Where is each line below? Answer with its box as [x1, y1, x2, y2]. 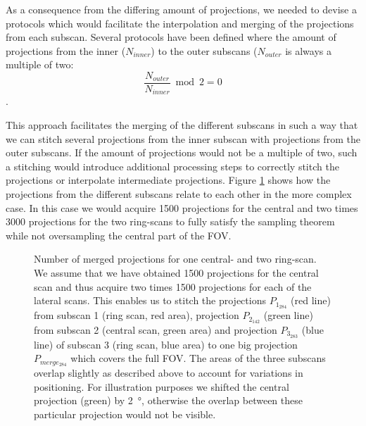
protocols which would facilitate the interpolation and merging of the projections [6, 15, 354, 30]
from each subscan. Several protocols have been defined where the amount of [6, 30, 336, 44]
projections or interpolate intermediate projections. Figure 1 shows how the [6, 173, 331, 187]
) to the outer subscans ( [151, 43, 258, 58]
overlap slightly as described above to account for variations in [34, 365, 303, 380]
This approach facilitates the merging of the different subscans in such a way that [6, 118, 358, 132]
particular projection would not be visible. [34, 407, 216, 422]
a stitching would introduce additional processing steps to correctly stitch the [6, 158, 339, 173]
